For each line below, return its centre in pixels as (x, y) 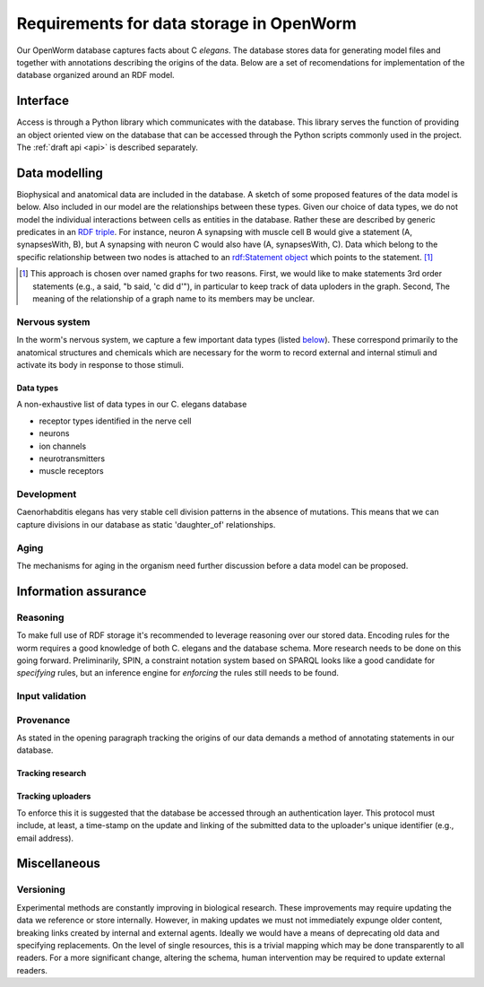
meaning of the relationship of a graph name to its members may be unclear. (174, 299)
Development (47, 494)
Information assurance (82, 591)
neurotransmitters (72, 459)
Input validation (52, 696)
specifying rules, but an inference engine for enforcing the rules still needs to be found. (178, 673)
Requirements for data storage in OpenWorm (187, 23)
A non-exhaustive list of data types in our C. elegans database (132, 405)
